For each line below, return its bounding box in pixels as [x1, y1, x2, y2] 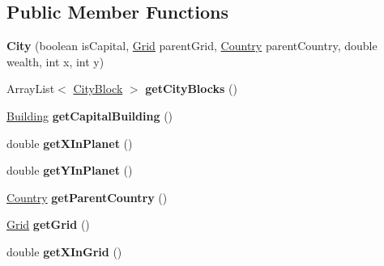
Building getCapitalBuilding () [6, 107, 173, 124]
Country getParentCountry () [6, 188, 168, 205]
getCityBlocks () [145, 80, 237, 97]
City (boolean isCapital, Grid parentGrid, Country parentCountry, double [6, 37, 378, 54]
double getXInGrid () [6, 243, 122, 260]
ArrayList [6, 80, 55, 97]
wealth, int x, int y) [6, 53, 105, 70]
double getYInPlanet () [6, 162, 133, 179]
